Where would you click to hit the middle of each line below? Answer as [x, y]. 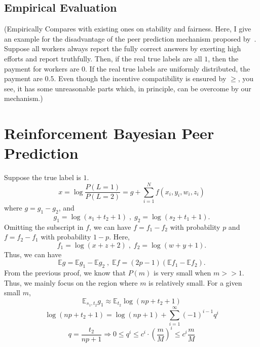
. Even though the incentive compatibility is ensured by [140, 78]
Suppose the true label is [43, 177]
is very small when [182, 273]
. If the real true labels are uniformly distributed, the [168, 68]
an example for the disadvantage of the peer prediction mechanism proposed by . [130, 38]
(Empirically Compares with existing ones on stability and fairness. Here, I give [128, 29]
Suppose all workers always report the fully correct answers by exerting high [123, 48]
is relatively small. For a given [195, 282]
